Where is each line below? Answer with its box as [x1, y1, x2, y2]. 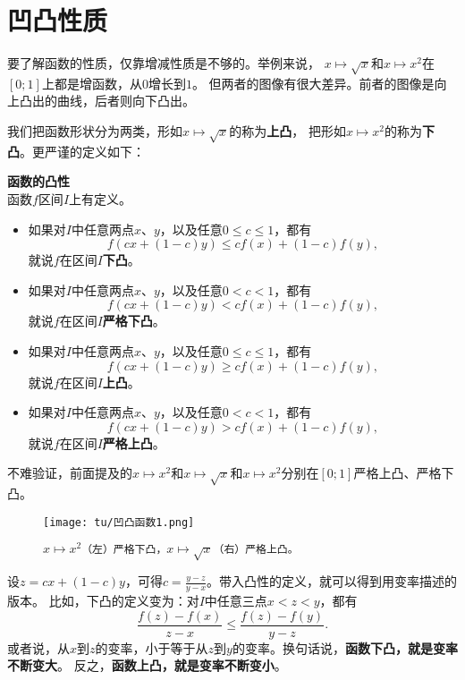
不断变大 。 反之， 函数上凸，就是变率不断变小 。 [7, 656, 287, 675]
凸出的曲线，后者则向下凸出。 [19, 91, 195, 110]
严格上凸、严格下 [353, 463, 454, 482]
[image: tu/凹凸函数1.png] [43, 515, 195, 529]
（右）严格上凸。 [213, 543, 299, 557]
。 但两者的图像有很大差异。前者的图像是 [191, 73, 435, 92]
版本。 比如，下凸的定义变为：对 [7, 591, 199, 610]
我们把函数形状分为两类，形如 [7, 122, 182, 140]
